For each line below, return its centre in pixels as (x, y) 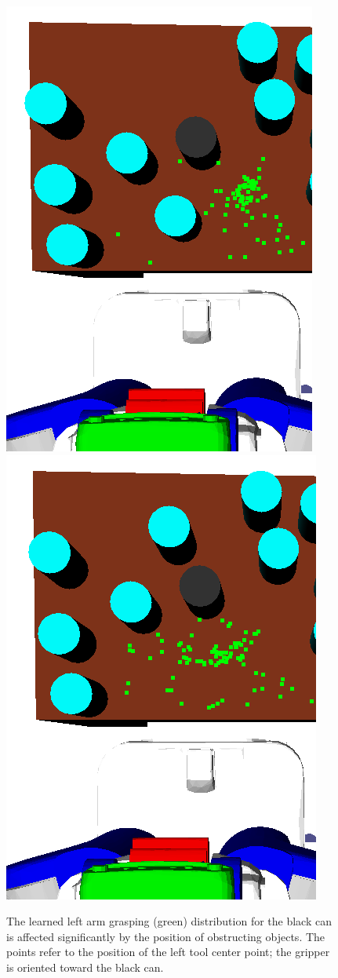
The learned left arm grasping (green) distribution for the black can (169, 921)
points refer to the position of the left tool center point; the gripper (168, 952)
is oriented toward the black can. (85, 967)
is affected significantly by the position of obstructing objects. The (166, 936)
